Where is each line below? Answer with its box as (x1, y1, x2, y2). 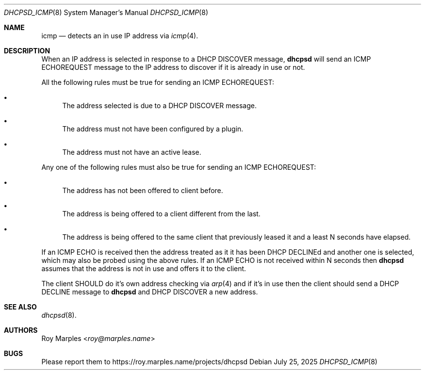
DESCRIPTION (4, 47, 50, 55)
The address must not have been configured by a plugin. (62, 125, 244, 133)
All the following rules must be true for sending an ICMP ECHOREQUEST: (41, 78, 274, 86)
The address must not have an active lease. (62, 148, 201, 156)
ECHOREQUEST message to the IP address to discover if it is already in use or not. (41, 63, 305, 71)
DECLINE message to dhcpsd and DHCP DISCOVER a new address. (41, 288, 258, 296)
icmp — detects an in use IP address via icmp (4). (41, 32, 198, 40)
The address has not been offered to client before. (62, 186, 223, 195)
